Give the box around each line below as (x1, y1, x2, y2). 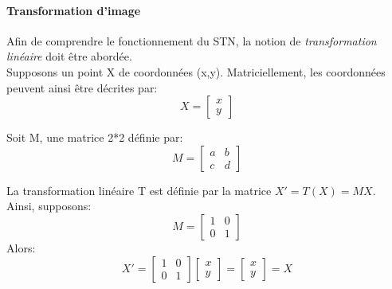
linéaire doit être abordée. (6, 48, 132, 64)
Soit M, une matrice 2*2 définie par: (6, 129, 183, 146)
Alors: (6, 239, 36, 256)
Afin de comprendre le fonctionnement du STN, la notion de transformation (6, 32, 377, 49)
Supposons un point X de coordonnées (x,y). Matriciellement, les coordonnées (6, 63, 386, 80)
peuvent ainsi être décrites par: (6, 79, 158, 96)
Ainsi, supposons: (6, 197, 92, 214)
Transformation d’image (6, 2, 141, 18)
